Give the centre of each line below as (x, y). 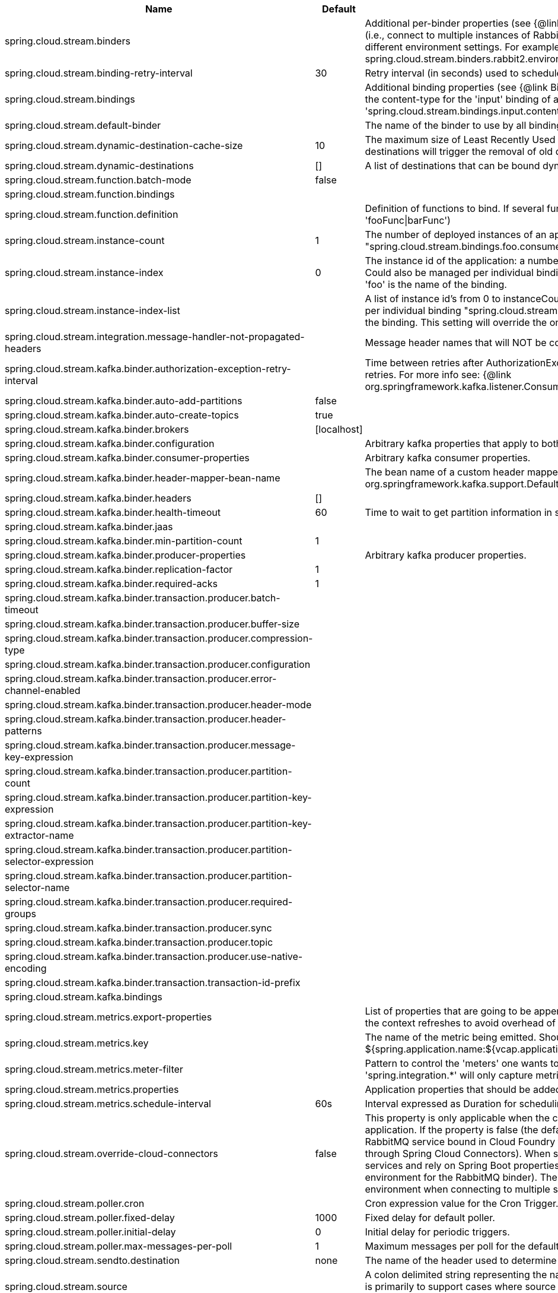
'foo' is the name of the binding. (436, 284)
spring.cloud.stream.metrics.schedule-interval (108, 1104)
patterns (23, 731)
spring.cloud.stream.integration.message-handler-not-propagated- (155, 337)
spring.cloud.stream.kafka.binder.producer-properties (125, 555)
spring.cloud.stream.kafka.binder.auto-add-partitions (124, 401)
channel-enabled (43, 690)
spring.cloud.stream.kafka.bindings (84, 997)
